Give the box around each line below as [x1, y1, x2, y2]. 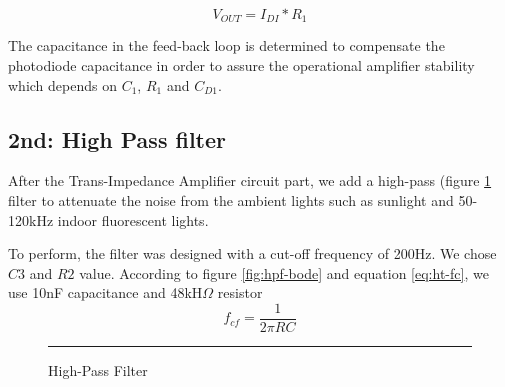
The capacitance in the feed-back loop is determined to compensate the [8, 35, 445, 56]
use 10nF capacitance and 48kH [8, 282, 203, 303]
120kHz [8, 209, 54, 230]
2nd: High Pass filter [8, 123, 227, 154]
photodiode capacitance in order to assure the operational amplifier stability [8, 55, 475, 76]
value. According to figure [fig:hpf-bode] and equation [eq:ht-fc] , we [79, 262, 489, 283]
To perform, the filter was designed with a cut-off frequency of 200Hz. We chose [8, 243, 497, 264]
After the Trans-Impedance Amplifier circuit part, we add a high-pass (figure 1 [8, 170, 492, 191]
